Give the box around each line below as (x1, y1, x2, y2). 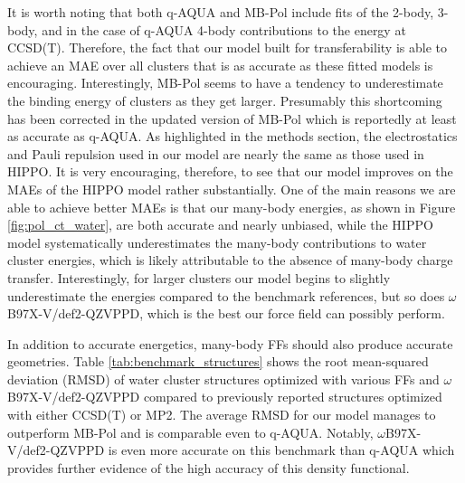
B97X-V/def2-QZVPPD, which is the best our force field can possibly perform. (7, 304, 445, 323)
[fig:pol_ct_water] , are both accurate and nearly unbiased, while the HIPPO (7, 215, 433, 234)
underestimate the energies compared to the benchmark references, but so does (7, 286, 445, 305)
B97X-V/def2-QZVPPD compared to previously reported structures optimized (7, 387, 442, 406)
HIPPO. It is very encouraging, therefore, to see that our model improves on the (7, 162, 453, 181)
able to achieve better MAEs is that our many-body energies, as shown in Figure (7, 197, 456, 216)
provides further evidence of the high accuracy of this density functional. (7, 458, 410, 477)
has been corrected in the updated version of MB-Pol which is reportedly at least (7, 109, 457, 128)
